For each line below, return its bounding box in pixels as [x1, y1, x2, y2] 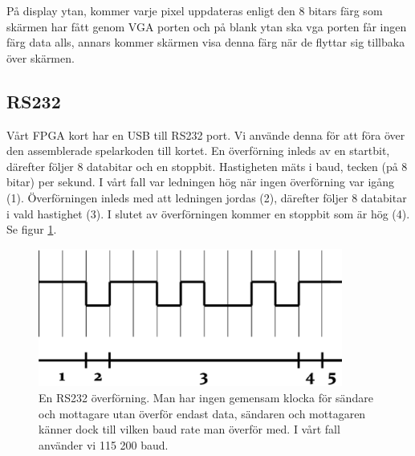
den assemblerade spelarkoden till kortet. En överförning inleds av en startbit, [6, 142, 390, 159]
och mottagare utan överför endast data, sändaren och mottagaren [39, 405, 366, 421]
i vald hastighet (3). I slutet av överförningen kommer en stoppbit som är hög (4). [6, 205, 410, 222]
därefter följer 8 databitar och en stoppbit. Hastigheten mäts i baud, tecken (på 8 [6, 157, 408, 174]
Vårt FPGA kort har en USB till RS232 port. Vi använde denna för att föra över [6, 126, 405, 143]
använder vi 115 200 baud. [39, 436, 169, 453]
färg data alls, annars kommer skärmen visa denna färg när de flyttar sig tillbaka [6, 34, 405, 51]
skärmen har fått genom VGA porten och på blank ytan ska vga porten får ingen [6, 18, 407, 35]
